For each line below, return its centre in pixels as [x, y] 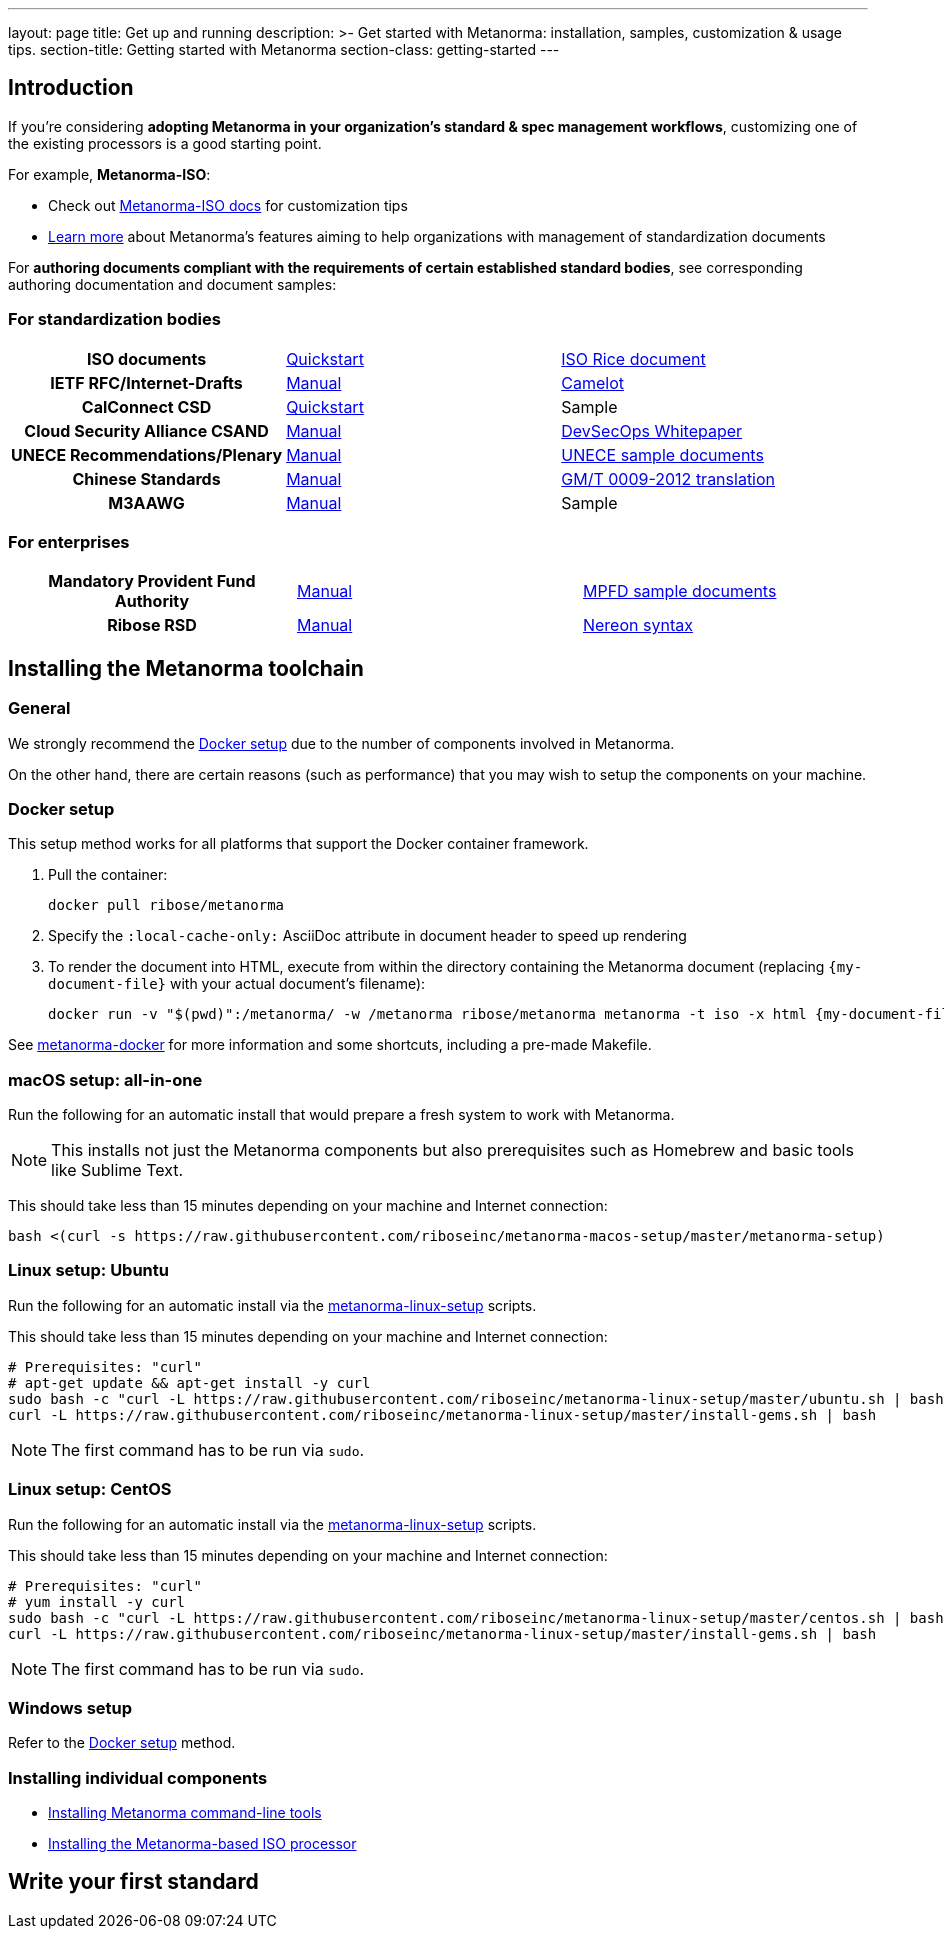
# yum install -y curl [97, 1601]
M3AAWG [146, 502]
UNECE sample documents [662, 454]
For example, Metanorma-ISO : [109, 174]
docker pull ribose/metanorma [166, 905]
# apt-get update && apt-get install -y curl [189, 1382]
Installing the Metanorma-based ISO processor [202, 1844]
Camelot [592, 382]
